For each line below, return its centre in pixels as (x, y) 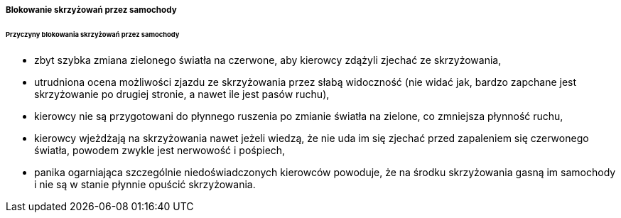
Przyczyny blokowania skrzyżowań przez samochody (93, 34)
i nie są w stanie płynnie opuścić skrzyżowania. (145, 184)
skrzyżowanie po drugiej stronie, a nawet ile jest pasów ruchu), (182, 94)
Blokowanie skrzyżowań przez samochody (91, 10)
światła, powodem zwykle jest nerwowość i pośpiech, (160, 150)
